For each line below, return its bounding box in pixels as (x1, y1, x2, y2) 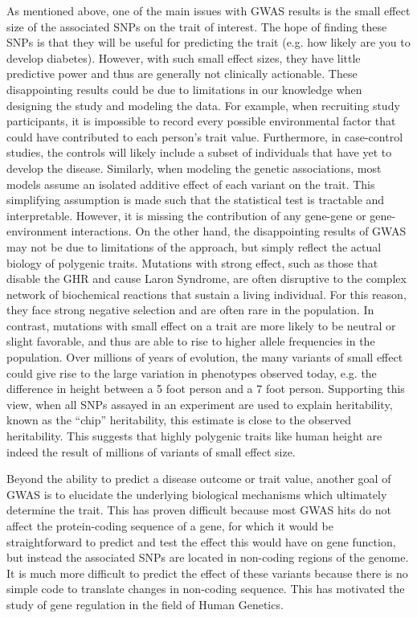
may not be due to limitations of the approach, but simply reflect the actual (6, 238, 382, 255)
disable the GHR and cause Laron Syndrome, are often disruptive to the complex (6, 270, 407, 287)
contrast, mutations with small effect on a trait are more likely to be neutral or (6, 317, 396, 334)
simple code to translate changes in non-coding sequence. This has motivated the (6, 580, 405, 597)
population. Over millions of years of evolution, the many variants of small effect (6, 349, 403, 366)
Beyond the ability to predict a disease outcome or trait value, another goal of (6, 470, 391, 487)
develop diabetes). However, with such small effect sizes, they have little (6, 49, 361, 66)
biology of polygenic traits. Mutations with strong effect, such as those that (6, 254, 378, 271)
